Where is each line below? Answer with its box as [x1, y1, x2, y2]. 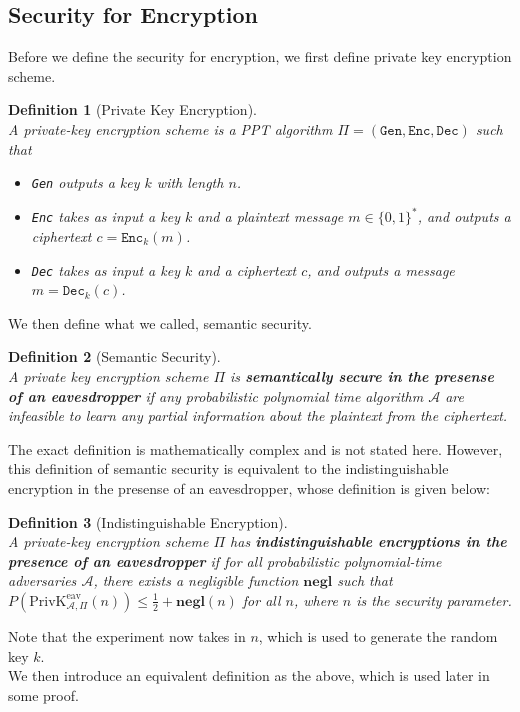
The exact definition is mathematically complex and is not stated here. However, [8, 438, 503, 459]
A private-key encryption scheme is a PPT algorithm [8, 118, 333, 139]
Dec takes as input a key [31, 259, 180, 280]
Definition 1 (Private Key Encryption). [8, 99, 257, 120]
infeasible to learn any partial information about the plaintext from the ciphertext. [8, 405, 508, 426]
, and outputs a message [307, 259, 455, 280]
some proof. [8, 684, 79, 705]
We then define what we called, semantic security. [8, 312, 312, 333]
